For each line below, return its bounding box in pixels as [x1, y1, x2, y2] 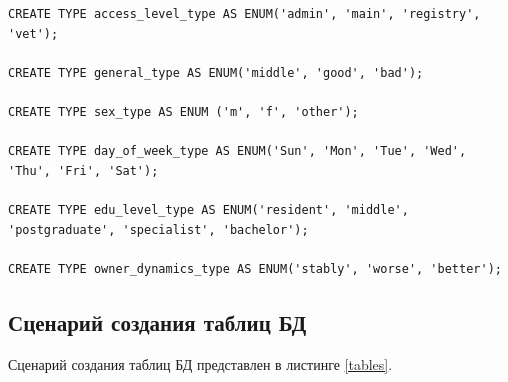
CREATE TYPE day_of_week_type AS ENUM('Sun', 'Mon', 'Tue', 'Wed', [8, 144, 467, 159]
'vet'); [8, 26, 59, 41]
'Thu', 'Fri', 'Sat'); [8, 163, 159, 178]
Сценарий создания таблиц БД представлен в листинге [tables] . [8, 353, 393, 374]
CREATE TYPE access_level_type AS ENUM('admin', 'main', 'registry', [8, 7, 481, 21]
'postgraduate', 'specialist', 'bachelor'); [8, 222, 309, 237]
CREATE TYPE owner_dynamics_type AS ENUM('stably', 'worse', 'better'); [8, 261, 502, 276]
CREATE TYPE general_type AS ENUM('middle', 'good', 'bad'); [8, 65, 424, 80]
